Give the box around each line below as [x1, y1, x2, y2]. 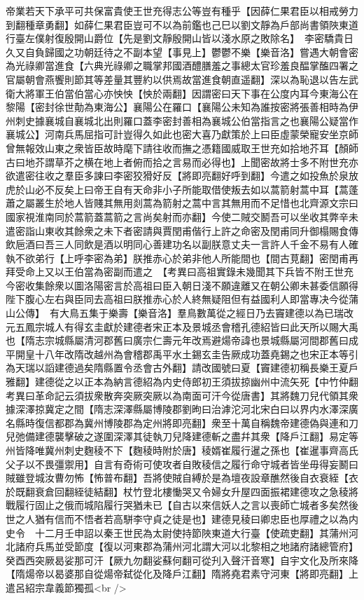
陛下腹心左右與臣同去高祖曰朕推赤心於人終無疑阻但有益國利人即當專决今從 [6, 292, 349, 306]
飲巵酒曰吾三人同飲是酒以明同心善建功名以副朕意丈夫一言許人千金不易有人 [6, 237, 349, 252]
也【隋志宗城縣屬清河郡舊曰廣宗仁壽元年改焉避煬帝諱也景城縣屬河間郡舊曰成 [6, 333, 358, 348]
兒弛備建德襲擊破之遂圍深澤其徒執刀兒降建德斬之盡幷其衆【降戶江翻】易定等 [6, 429, 358, 444]
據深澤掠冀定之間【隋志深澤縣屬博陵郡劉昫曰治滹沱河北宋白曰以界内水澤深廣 [6, 402, 358, 416]
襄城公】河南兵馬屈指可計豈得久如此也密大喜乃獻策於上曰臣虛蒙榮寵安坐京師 [6, 127, 358, 142]
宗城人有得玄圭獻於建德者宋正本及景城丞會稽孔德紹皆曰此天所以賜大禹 [34, 319, 358, 334]
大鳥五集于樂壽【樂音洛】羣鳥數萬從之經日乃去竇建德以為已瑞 [59, 306, 344, 320]
